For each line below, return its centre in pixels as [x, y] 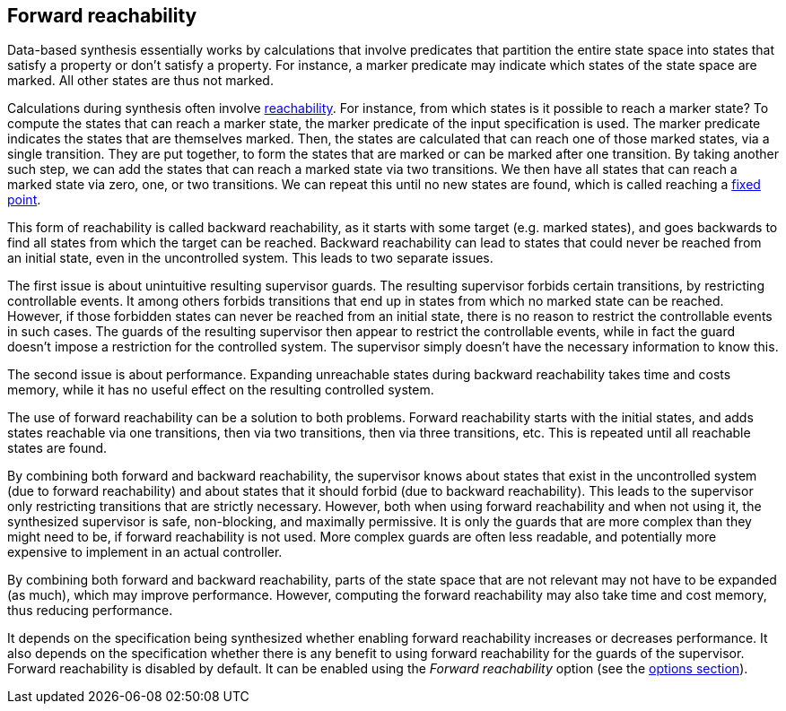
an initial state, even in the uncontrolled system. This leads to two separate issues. [250, 258]
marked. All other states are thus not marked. [140, 81]
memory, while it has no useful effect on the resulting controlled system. [221, 390]
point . [24, 200]
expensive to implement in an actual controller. [145, 552]
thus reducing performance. [90, 611]
